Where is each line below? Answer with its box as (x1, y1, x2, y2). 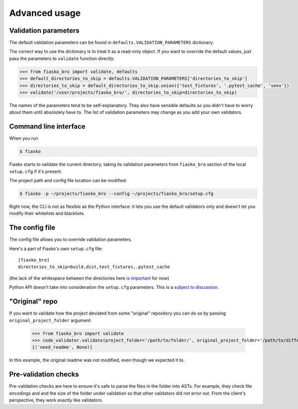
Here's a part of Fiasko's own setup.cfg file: (9, 246, 103, 252)
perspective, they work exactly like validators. (9, 397, 103, 403)
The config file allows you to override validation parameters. (9, 236, 133, 243)
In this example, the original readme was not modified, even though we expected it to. (9, 357, 185, 363)
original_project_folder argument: (9, 317, 92, 323)
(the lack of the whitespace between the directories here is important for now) (9, 275, 169, 281)
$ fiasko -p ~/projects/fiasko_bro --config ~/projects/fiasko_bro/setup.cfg (19, 191, 214, 197)
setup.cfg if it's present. (9, 168, 63, 174)
